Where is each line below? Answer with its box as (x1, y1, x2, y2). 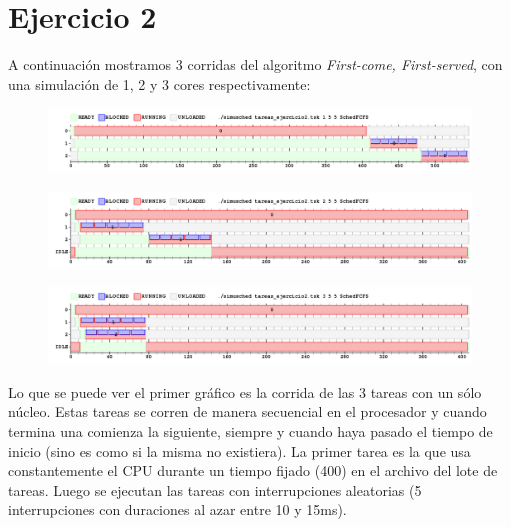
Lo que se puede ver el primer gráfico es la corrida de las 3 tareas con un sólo (8, 381, 482, 402)
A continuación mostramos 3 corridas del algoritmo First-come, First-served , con (8, 54, 503, 75)
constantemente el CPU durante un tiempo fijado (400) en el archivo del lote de (8, 460, 498, 481)
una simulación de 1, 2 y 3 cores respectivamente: (8, 73, 311, 94)
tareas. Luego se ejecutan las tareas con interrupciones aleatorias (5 (8, 479, 422, 500)
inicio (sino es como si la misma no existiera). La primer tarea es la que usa (8, 440, 471, 461)
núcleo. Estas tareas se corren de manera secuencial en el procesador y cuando (8, 401, 487, 422)
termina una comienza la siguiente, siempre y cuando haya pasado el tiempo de (8, 420, 493, 441)
